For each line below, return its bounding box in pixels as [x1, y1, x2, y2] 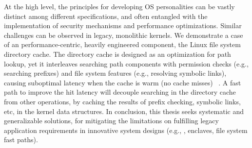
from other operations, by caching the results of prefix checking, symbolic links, [4, 96, 241, 106]
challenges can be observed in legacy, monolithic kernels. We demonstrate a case [4, 30, 243, 40]
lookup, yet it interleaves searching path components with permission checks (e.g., [4, 58, 249, 68]
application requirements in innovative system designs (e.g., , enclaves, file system [4, 125, 248, 135]
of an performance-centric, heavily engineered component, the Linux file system [4, 39, 241, 49]
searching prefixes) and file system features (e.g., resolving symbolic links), [4, 68, 227, 78]
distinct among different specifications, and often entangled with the [4, 11, 208, 21]
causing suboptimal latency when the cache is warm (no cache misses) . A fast [4, 77, 241, 87]
